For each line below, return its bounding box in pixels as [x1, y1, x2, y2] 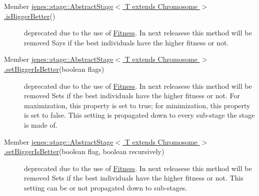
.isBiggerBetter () [4, 10, 55, 21]
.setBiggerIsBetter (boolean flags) [4, 63, 104, 74]
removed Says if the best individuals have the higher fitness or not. [24, 37, 229, 47]
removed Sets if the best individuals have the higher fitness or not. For [24, 90, 240, 101]
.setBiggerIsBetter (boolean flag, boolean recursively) [4, 146, 164, 157]
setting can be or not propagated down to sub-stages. [24, 182, 187, 193]
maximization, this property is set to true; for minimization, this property [24, 100, 250, 110]
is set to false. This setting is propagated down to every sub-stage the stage [24, 110, 255, 120]
